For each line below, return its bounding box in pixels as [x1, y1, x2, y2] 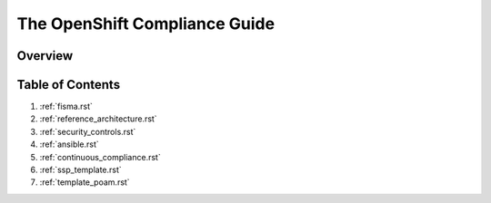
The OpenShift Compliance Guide [16, 14, 276, 34]
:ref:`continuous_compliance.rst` [39, 151, 161, 162]
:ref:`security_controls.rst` [39, 126, 136, 137]
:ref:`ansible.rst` [39, 139, 99, 150]
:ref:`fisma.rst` [39, 101, 93, 112]
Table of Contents [16, 77, 121, 92]
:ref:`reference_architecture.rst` [39, 113, 158, 124]
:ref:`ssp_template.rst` [39, 164, 122, 176]
